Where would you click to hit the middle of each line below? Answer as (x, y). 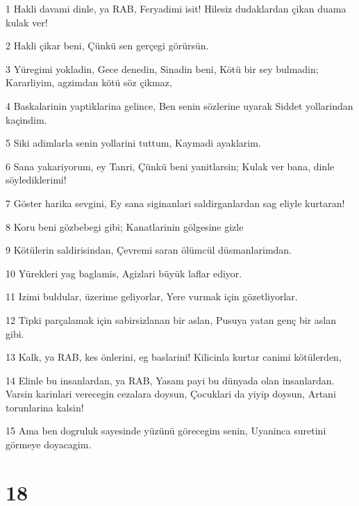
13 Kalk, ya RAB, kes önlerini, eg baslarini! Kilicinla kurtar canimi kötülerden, (174, 357)
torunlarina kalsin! (45, 407)
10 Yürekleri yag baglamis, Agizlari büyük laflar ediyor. (124, 273)
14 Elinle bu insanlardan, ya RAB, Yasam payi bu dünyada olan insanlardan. (170, 380)
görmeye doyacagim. (49, 444)
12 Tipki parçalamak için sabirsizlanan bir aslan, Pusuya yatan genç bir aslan (171, 319)
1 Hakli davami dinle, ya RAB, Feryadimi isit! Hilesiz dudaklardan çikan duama (176, 8)
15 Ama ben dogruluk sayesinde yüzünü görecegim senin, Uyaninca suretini (166, 431)
